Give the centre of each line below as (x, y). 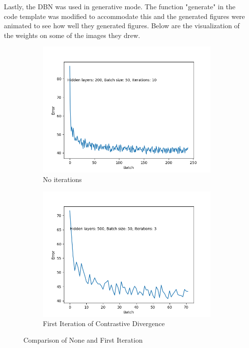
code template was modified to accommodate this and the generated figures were (124, 16)
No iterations (62, 179)
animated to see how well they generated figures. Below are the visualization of (122, 26)
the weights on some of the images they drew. (72, 35)
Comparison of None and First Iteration (83, 339)
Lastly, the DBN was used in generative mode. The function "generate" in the (120, 6)
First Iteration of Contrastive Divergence (104, 323)
